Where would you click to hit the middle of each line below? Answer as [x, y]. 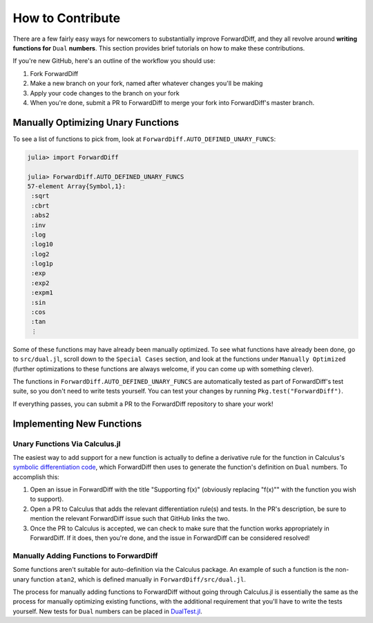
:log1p [42, 264]
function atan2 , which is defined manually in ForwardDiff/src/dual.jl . [138, 579]
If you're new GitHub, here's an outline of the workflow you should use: [114, 61]
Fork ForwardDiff [54, 73]
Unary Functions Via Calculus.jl [67, 444]
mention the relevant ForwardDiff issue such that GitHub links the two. [130, 519]
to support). [47, 499]
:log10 [42, 244]
